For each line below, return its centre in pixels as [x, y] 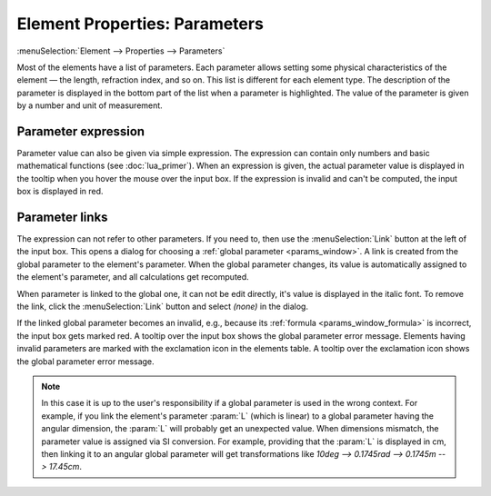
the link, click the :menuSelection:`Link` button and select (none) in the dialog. [163, 307]
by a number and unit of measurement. [90, 105]
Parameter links [62, 217]
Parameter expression [81, 131]
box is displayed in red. [60, 192]
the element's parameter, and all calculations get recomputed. [133, 277]
